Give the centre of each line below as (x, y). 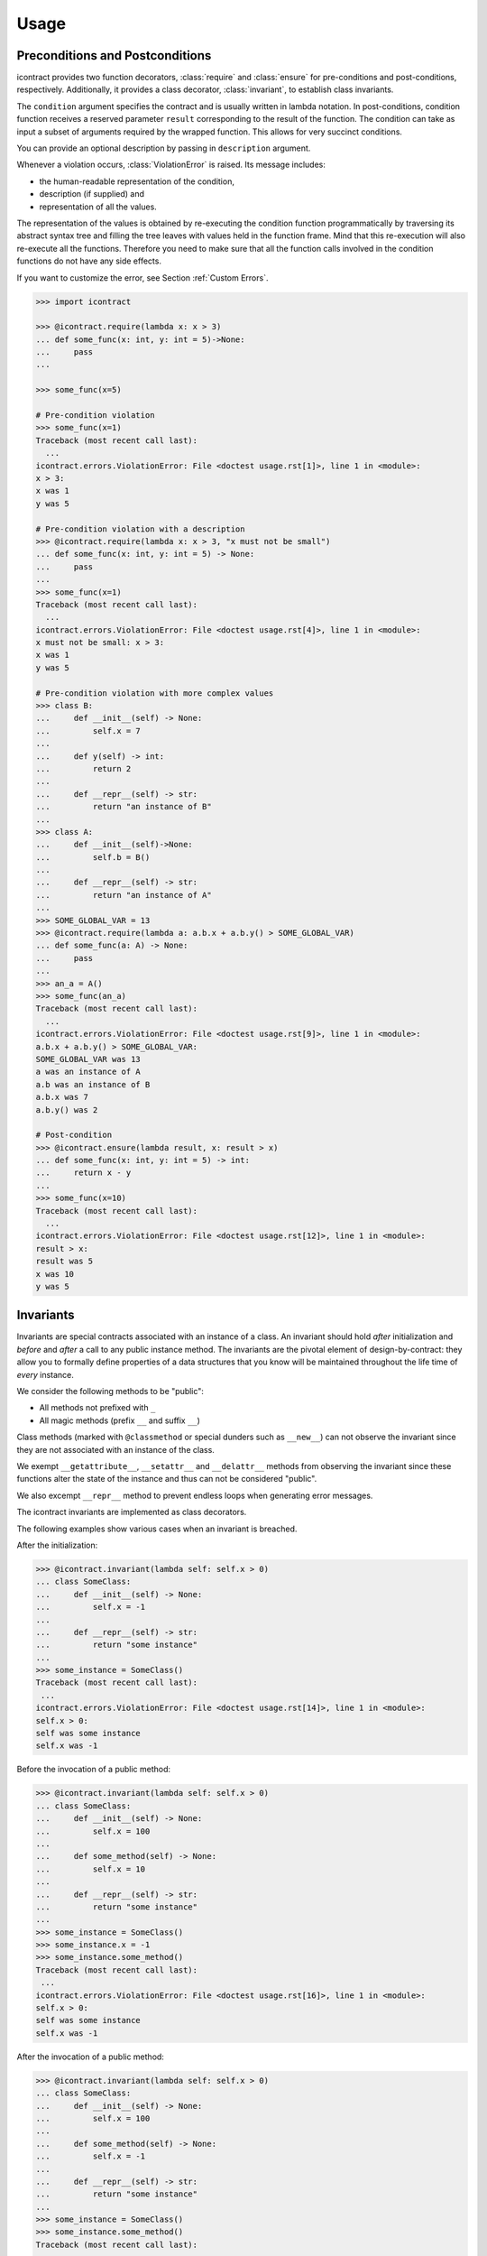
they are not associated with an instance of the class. (116, 1449)
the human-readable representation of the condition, (137, 181)
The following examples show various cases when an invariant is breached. (157, 1529)
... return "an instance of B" (124, 807)
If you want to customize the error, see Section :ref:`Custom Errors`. (142, 277)
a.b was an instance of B (93, 1084)
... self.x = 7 (88, 730)
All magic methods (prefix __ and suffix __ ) (119, 1420)
